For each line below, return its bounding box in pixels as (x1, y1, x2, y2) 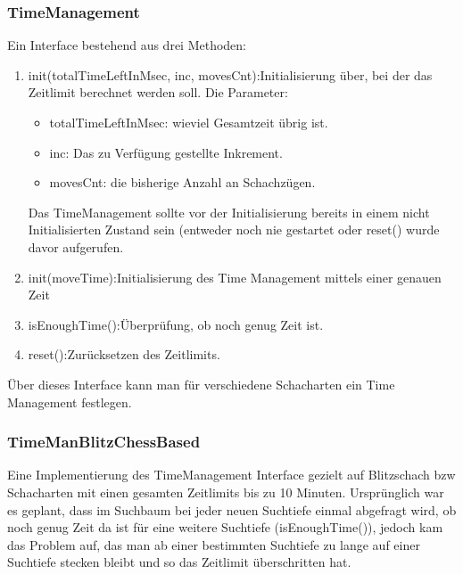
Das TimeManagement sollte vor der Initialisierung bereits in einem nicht (28, 202, 430, 221)
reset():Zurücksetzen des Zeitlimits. (28, 345, 220, 364)
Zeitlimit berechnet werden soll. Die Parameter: (28, 83, 288, 102)
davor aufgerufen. (28, 237, 124, 256)
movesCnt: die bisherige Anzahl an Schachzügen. (49, 173, 316, 192)
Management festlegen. (7, 392, 132, 411)
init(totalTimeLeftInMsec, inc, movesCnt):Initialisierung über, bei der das (28, 65, 433, 84)
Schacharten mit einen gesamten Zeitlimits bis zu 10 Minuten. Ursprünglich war (7, 482, 444, 501)
